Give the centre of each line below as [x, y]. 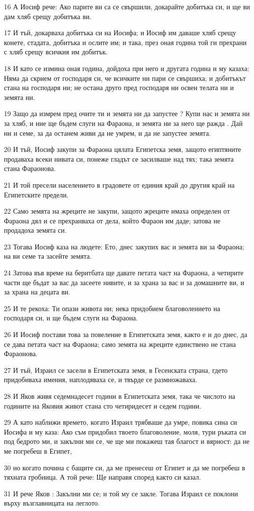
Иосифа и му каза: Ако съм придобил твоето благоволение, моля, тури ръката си [125, 431]
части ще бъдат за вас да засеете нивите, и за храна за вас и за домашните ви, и [124, 282]
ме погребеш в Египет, [38, 450]
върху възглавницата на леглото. [52, 503]
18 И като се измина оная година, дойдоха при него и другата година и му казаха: [127, 68]
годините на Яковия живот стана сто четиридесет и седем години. [103, 405]
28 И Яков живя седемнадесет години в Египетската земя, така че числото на [120, 396]
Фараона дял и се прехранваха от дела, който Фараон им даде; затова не [112, 220]
